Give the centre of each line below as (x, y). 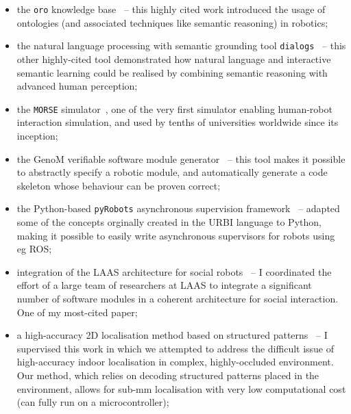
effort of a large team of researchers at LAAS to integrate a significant (164, 285)
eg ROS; (34, 249)
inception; (37, 135)
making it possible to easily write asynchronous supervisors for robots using (176, 235)
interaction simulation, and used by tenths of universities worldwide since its (178, 122)
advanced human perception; (77, 86)
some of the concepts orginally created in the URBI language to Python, (169, 221)
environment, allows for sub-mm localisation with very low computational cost (181, 388)
